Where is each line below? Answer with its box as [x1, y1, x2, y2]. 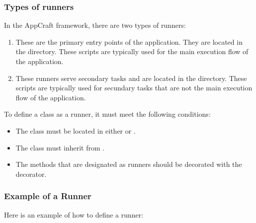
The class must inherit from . [15, 142, 105, 152]
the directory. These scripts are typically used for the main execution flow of [15, 46, 249, 57]
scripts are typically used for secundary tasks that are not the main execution [15, 82, 253, 93]
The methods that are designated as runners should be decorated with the [15, 159, 242, 169]
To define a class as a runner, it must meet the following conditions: [4, 109, 211, 119]
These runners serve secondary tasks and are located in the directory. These [15, 73, 247, 83]
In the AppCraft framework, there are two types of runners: [4, 20, 186, 30]
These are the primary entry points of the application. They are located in [15, 36, 243, 47]
